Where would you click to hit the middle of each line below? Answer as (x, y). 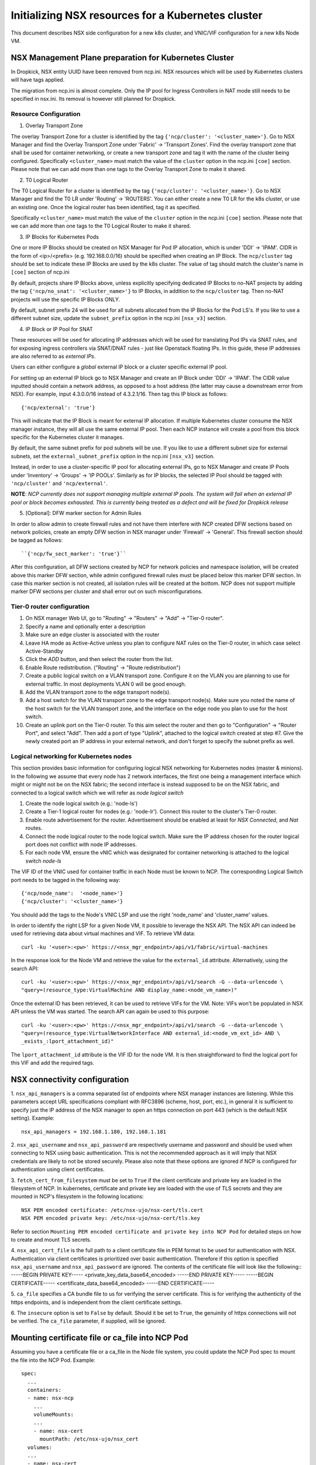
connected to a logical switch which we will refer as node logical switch (97, 793)
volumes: (40, 1447)
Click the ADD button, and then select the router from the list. (99, 659)
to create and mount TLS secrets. (51, 1239)
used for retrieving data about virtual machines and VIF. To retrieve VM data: (103, 933)
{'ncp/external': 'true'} (59, 408)
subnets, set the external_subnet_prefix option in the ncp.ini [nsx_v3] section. (113, 456)
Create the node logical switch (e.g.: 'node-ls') (82, 803)
